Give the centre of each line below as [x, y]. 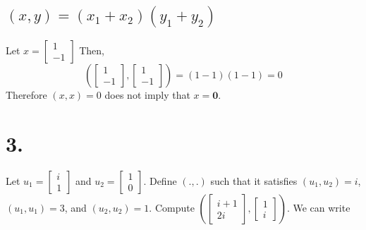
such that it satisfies [254, 180]
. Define [160, 180]
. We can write [318, 207]
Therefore [26, 94]
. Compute [172, 207]
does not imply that [147, 94]
